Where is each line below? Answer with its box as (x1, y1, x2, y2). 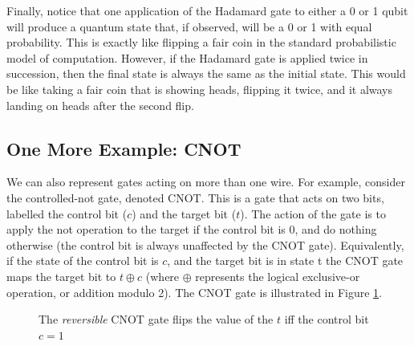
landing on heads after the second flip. (6, 96, 194, 113)
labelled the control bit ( (6, 205, 128, 222)
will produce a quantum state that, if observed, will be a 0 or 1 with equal (6, 18, 372, 35)
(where (145, 267, 180, 284)
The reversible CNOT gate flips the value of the (39, 311, 274, 328)
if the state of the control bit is (6, 252, 159, 269)
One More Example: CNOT (6, 136, 241, 161)
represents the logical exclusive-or (195, 267, 360, 284)
